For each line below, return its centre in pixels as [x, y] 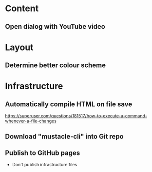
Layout [19, 47]
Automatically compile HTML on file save [69, 104]
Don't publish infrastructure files [45, 165]
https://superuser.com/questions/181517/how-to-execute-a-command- [76, 116]
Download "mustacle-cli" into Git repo [64, 136]
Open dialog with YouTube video [55, 27]
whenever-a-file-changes [31, 121]
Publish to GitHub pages [43, 153]
